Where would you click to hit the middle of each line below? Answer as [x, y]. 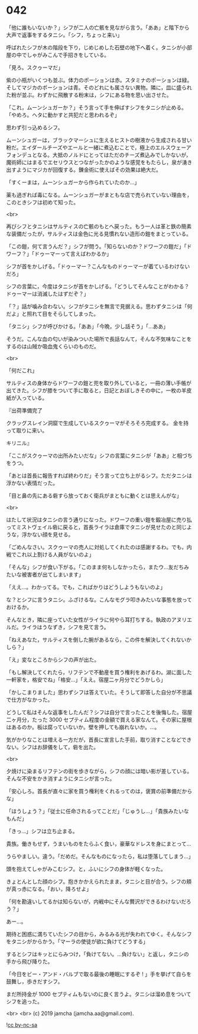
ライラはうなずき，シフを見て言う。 [65, 627]
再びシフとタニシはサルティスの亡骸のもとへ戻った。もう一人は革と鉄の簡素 [99, 226]
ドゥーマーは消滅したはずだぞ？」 [48, 293]
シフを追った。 [24, 1001]
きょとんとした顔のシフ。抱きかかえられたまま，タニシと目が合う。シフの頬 [99, 881]
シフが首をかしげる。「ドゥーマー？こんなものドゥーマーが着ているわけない [98, 266]
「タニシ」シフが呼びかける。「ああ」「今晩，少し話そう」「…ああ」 [87, 326]
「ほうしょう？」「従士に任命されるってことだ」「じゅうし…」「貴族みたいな [98, 811]
